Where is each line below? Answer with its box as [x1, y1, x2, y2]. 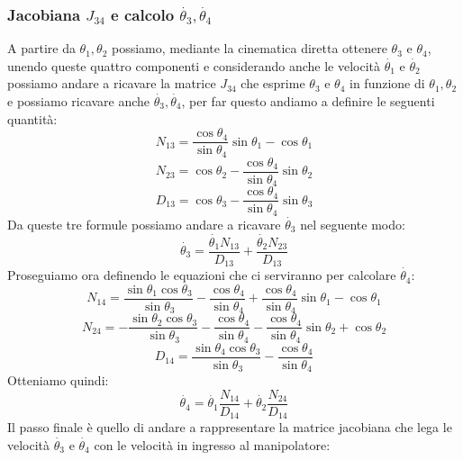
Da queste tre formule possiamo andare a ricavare [7, 214, 281, 233]
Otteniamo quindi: [7, 371, 109, 390]
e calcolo [111, 3, 175, 25]
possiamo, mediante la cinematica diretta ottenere [112, 39, 387, 58]
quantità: [7, 109, 58, 128]
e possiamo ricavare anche [7, 92, 150, 110]
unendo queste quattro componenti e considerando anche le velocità [7, 56, 381, 75]
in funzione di [350, 74, 425, 93]
